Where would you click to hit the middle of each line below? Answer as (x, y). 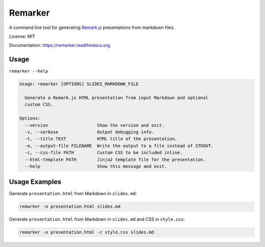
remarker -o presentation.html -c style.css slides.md (87, 232)
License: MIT (22, 36)
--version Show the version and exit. (94, 125)
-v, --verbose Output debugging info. (89, 132)
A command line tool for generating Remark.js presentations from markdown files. (92, 27)
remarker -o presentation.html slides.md (70, 207)
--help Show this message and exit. (96, 166)
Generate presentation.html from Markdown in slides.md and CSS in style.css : (97, 219)
